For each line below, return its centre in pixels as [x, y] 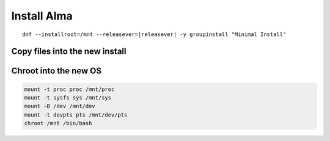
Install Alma [42, 16]
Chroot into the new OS [57, 71]
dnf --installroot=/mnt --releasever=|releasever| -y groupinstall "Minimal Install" [154, 34]
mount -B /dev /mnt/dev [60, 106]
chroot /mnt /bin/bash [58, 123]
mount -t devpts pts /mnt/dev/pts [76, 115]
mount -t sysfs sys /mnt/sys [68, 97]
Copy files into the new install [69, 52]
